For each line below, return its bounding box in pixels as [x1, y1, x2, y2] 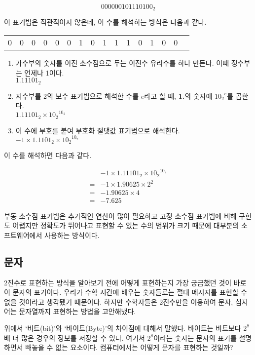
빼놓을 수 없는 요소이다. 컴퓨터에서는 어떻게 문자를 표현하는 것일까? [25, 342, 233, 353]
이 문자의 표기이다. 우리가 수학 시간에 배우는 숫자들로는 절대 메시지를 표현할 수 [4, 287, 248, 297]
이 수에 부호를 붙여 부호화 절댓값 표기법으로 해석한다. [15, 125, 180, 135]
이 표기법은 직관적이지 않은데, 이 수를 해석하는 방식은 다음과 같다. [4, 17, 207, 27]
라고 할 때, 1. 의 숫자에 [144, 90, 213, 101]
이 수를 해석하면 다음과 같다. [4, 150, 92, 160]
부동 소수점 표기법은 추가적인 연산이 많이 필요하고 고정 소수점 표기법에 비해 [4, 210, 237, 221]
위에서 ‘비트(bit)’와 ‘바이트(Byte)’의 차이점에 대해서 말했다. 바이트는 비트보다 [4, 322, 241, 333]
